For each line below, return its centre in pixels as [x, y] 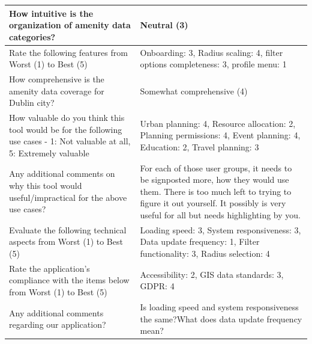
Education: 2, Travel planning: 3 [199, 146]
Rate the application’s [49, 268]
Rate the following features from [68, 52]
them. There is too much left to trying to [216, 191]
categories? [32, 36]
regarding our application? [58, 324]
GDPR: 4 [157, 286]
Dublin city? [32, 103]
